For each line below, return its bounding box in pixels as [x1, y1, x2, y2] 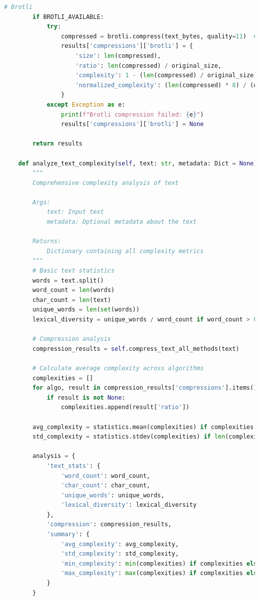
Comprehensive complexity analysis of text [32, 179, 179, 186]
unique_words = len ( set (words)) [32, 306, 140, 313]
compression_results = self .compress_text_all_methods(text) [32, 345, 240, 352]
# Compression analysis [32, 335, 111, 343]
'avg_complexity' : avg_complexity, [61, 540, 179, 548]
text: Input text [46, 208, 104, 216]
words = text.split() [32, 277, 104, 284]
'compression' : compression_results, [46, 521, 172, 528]
